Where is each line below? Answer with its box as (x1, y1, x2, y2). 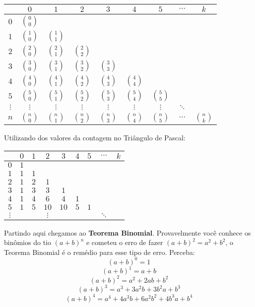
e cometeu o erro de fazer (86, 237, 163, 247)
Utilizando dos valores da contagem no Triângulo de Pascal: (4, 132, 186, 142)
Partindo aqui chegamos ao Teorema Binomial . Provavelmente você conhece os (4, 227, 251, 238)
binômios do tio (4, 237, 51, 247)
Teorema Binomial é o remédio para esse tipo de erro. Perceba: (4, 246, 195, 257)
